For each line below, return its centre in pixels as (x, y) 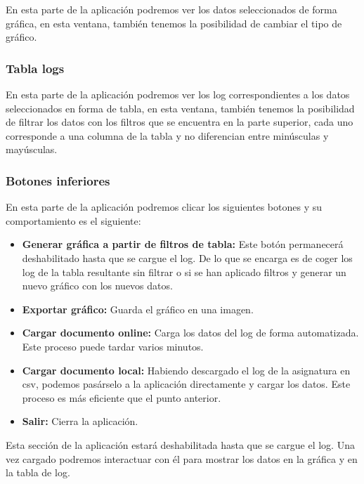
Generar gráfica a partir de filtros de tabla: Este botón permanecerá (183, 244)
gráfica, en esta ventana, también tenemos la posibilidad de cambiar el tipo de (174, 23)
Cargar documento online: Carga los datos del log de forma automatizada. (190, 333)
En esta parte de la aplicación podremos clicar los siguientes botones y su (164, 207)
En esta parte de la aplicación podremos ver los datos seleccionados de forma (171, 9)
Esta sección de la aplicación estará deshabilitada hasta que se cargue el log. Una (180, 444)
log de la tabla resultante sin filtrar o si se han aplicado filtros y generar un (184, 272)
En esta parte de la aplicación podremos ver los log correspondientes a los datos (178, 94)
